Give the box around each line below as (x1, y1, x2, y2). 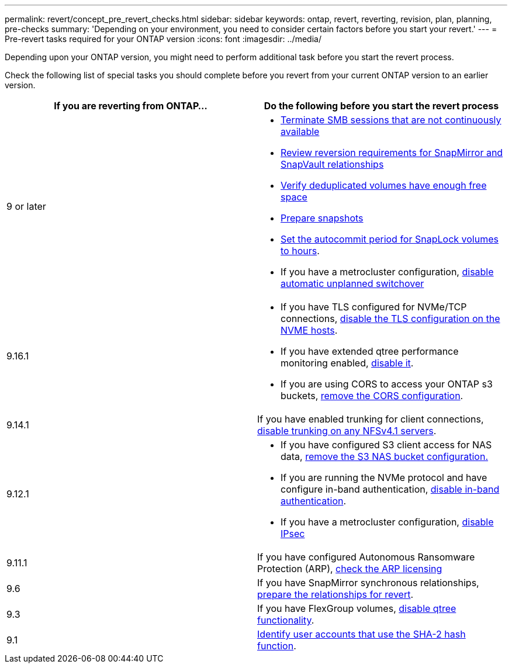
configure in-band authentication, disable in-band (281, 483, 500, 495)
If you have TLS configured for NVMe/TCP (281, 301, 467, 313)
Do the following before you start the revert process (264, 100, 499, 112)
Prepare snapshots (281, 212, 364, 224)
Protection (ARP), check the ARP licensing (257, 563, 442, 574)
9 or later (6, 200, 46, 212)
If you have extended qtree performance (281, 345, 459, 357)
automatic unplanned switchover (281, 278, 424, 289)
